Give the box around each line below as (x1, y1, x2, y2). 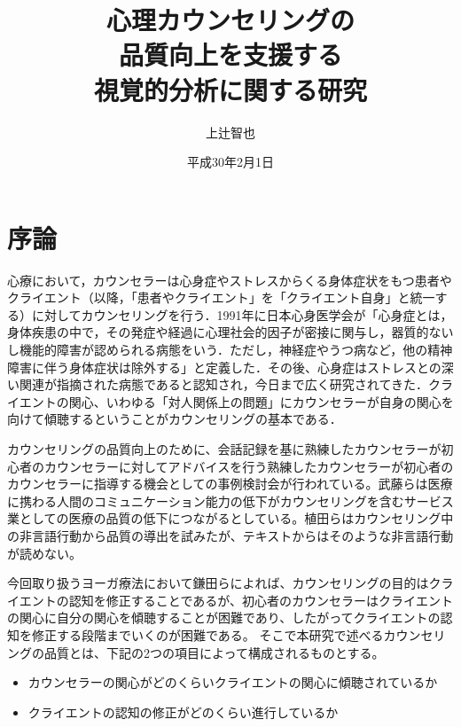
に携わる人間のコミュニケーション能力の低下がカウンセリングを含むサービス (7, 491, 454, 510)
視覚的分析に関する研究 (93, 71, 367, 107)
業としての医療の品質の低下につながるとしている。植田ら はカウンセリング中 (7, 509, 454, 528)
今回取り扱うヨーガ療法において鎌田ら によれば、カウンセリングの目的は (7, 574, 429, 592)
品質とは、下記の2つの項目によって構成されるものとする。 (43, 643, 385, 661)
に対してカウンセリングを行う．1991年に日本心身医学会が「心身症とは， (31, 305, 453, 324)
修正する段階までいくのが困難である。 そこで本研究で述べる (31, 625, 384, 644)
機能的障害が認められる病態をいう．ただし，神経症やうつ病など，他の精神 (19, 340, 453, 358)
